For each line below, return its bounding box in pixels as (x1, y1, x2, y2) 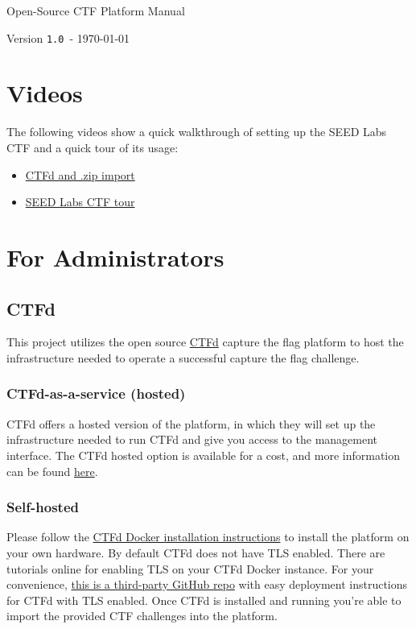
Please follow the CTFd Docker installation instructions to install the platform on (6, 528, 410, 545)
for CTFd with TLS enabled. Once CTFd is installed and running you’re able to (6, 591, 402, 608)
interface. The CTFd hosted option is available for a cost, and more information (6, 446, 401, 463)
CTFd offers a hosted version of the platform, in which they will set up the (6, 415, 376, 432)
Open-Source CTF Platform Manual (6, 2, 185, 19)
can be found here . (6, 462, 98, 479)
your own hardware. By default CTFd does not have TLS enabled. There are (6, 544, 385, 561)
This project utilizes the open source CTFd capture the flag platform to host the (6, 333, 404, 350)
